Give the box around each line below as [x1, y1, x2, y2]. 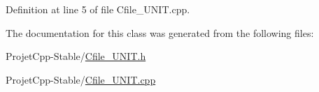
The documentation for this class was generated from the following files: [6, 25, 314, 40]
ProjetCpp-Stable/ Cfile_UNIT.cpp [6, 72, 156, 86]
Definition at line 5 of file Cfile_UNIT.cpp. [6, 2, 190, 16]
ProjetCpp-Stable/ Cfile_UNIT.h [6, 49, 146, 63]
